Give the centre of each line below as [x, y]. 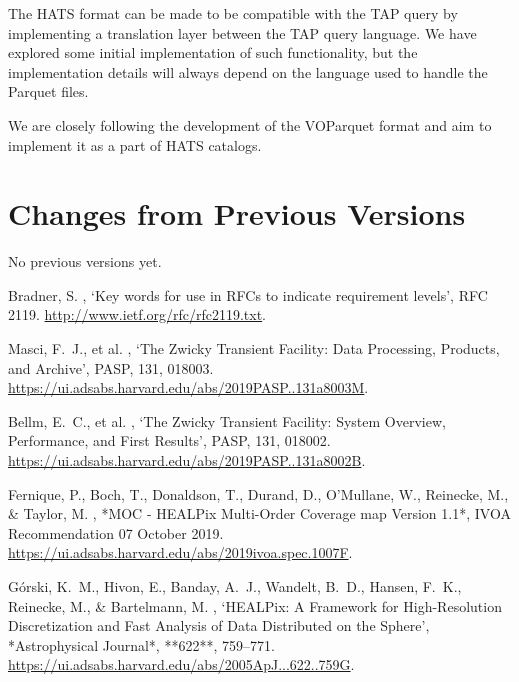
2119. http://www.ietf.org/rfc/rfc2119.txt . [137, 314]
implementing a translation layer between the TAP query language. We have [242, 32]
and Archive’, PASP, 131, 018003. [111, 367]
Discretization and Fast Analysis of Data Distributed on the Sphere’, [219, 625]
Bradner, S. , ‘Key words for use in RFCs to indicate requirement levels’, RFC [248, 294]
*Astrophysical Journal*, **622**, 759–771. [141, 644]
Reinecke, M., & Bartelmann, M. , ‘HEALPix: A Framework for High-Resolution [255, 605]
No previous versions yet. [85, 261]
